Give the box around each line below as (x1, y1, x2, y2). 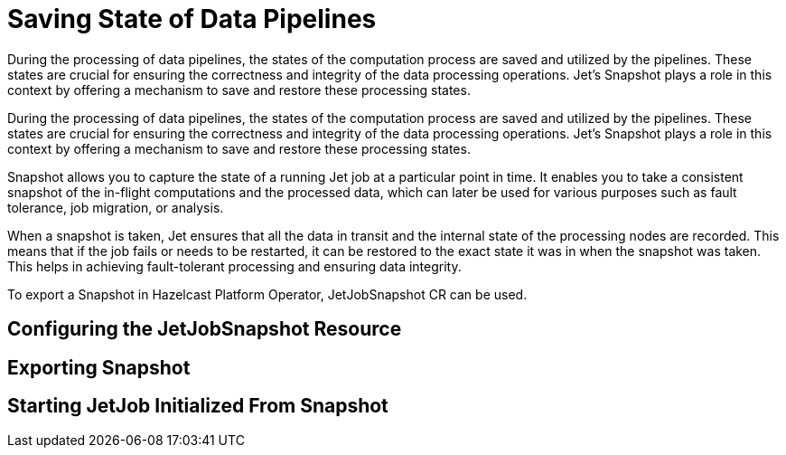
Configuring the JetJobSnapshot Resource (7, 318, 402, 341)
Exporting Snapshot (7, 355, 191, 379)
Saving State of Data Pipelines (7, 4, 377, 34)
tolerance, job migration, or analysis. (7, 199, 224, 215)
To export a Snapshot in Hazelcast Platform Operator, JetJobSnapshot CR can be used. (7, 286, 528, 302)
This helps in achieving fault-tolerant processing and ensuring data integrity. (7, 258, 462, 274)
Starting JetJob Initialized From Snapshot (7, 394, 388, 418)
